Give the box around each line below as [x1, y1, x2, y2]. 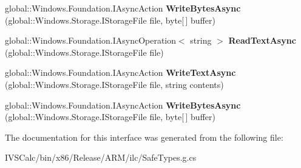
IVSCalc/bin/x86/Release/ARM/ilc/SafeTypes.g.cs [5, 151, 197, 164]
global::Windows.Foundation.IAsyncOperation [5, 34, 177, 47]
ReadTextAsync [228, 34, 296, 47]
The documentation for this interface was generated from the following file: [5, 130, 283, 143]
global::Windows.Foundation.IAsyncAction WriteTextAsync [5, 66, 236, 79]
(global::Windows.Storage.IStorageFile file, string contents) [5, 78, 224, 90]
